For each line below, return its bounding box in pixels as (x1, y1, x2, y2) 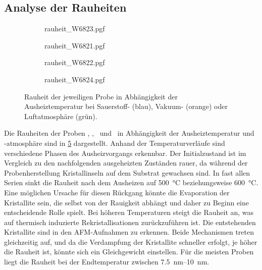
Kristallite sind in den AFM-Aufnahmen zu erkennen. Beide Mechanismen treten (4, 227, 254, 237)
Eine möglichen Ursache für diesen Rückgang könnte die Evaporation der (4, 187, 230, 197)
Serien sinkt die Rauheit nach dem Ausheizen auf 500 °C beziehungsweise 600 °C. (4, 177, 258, 188)
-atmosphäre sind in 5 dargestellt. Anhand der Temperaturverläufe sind (4, 137, 225, 148)
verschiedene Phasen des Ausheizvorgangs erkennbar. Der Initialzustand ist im (4, 147, 246, 158)
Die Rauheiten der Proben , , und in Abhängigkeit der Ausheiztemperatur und (4, 128, 254, 138)
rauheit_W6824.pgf (44, 74, 105, 84)
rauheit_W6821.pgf (44, 40, 105, 50)
